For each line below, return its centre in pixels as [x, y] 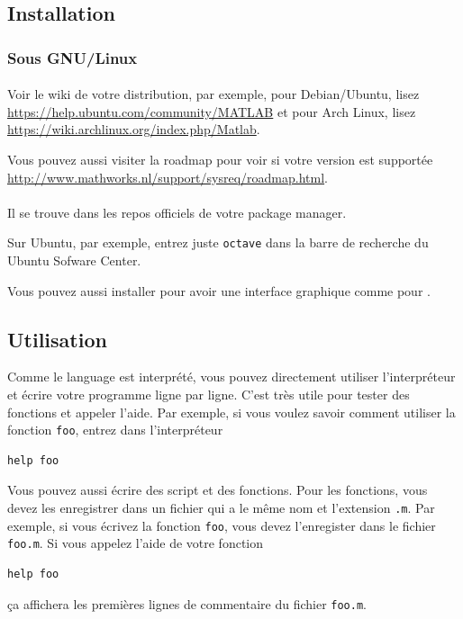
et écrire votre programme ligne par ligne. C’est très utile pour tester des [209, 395]
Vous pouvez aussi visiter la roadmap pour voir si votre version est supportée [220, 159]
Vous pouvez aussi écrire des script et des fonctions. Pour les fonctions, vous [218, 490]
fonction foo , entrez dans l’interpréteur [115, 430]
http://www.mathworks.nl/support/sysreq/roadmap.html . [168, 177]
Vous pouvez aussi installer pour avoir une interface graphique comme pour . [219, 290]
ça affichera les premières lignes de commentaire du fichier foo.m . [187, 603]
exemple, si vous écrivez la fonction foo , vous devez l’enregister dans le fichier [222, 525]
